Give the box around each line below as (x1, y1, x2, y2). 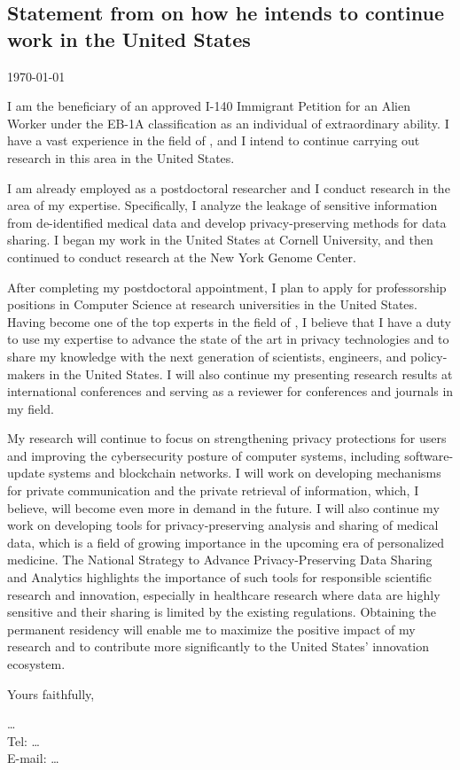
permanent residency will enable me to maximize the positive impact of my (7, 619, 416, 638)
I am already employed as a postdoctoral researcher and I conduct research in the (7, 178, 450, 197)
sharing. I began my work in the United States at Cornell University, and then (7, 230, 433, 249)
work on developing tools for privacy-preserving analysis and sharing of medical (7, 516, 439, 534)
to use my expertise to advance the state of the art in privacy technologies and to (7, 330, 449, 348)
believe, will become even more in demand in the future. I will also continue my (7, 498, 440, 517)
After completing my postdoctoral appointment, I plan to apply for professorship (7, 277, 447, 296)
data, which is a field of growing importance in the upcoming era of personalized (7, 533, 445, 551)
